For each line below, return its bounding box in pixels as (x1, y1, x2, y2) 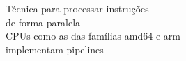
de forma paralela (6, 15, 81, 29)
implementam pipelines (6, 42, 104, 56)
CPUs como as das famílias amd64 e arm (6, 28, 180, 43)
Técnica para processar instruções (6, 1, 149, 15)
